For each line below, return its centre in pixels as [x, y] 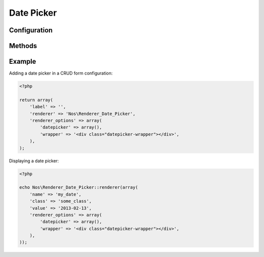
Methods [23, 46]
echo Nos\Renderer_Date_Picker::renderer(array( [79, 187]
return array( [36, 100]
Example [22, 62]
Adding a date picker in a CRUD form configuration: [61, 73]
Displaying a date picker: [34, 161]
